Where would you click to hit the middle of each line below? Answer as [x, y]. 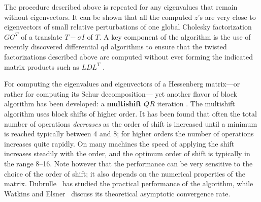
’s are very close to [227, 17]
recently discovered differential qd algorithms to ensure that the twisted [116, 47]
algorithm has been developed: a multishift [73, 104]
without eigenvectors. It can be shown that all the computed [98, 17]
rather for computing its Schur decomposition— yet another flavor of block [121, 93]
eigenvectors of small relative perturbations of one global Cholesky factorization [128, 27]
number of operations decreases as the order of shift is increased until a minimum [131, 123]
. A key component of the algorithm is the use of [175, 36]
